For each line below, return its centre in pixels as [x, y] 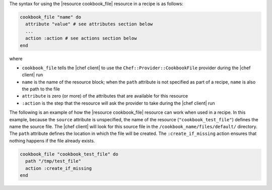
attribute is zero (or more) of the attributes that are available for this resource [105, 96]
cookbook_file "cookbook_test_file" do [69, 154]
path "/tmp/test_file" [53, 161]
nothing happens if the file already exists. [52, 140]
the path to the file [41, 89]
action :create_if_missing [59, 168]
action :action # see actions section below [81, 38]
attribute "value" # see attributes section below [89, 24]
